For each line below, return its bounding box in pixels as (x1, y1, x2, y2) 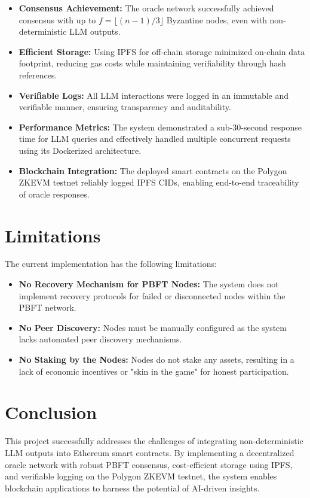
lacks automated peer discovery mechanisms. (19, 333, 182, 345)
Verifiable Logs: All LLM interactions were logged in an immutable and (19, 89, 289, 101)
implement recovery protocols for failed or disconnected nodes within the (19, 289, 286, 302)
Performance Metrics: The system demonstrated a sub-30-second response (19, 120, 302, 133)
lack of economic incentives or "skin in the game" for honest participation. (19, 365, 289, 377)
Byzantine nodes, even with (166, 13, 267, 26)
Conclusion (5, 400, 97, 424)
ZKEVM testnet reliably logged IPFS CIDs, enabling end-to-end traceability (19, 176, 299, 189)
